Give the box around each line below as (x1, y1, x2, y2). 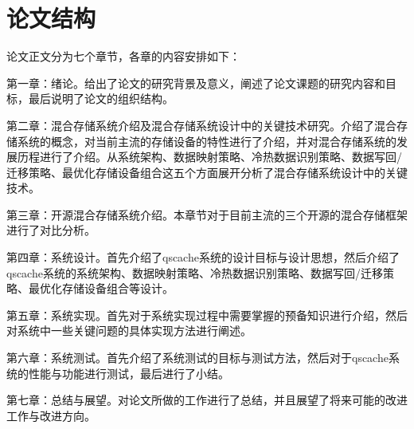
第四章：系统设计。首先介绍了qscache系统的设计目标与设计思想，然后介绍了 (6, 249, 400, 266)
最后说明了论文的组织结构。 (28, 90, 174, 107)
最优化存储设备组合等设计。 (28, 280, 174, 297)
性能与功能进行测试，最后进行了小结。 (28, 364, 229, 381)
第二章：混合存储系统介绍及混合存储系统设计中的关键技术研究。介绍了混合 (6, 116, 396, 133)
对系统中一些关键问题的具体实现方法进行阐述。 (6, 322, 252, 339)
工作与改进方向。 (6, 407, 96, 423)
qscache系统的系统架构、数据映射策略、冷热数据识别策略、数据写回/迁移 (6, 264, 383, 281)
